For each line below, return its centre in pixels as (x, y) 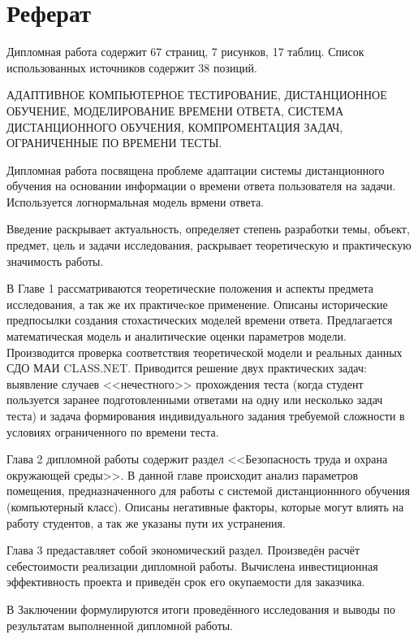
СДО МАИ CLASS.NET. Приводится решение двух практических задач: (187, 368)
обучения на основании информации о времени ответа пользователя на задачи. (201, 186)
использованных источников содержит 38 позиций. (132, 67)
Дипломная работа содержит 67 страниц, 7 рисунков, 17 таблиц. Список (185, 52)
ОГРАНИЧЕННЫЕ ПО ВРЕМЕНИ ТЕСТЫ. (114, 143)
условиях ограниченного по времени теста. (113, 431)
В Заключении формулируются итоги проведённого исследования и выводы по (201, 609)
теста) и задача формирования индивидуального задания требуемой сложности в (206, 415)
